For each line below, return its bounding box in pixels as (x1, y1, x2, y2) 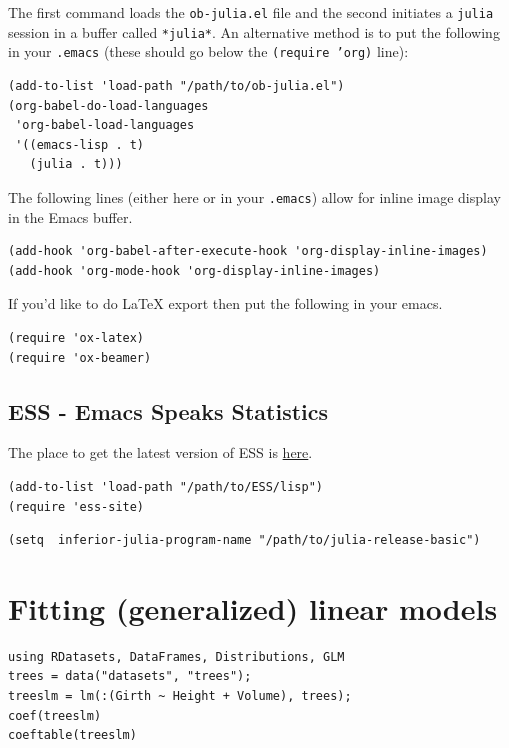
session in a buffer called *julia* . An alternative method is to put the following (8, 21, 500, 42)
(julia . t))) (29, 157, 123, 172)
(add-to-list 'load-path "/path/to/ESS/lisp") (8, 479, 323, 494)
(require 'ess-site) (8, 499, 145, 514)
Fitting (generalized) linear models (8, 587, 498, 628)
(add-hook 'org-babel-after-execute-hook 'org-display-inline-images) (8, 244, 488, 259)
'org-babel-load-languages (15, 118, 195, 133)
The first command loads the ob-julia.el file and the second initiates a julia (8, 2, 494, 22)
